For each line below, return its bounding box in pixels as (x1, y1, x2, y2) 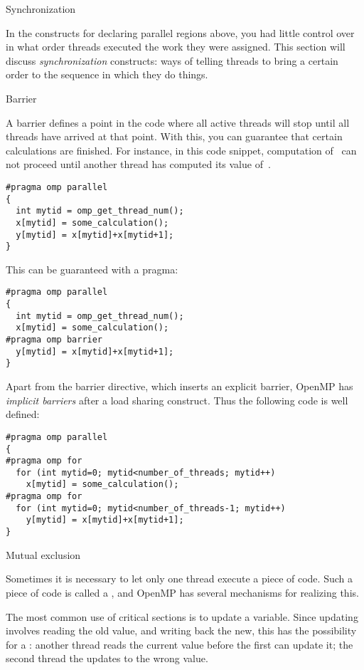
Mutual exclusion (6, 547, 81, 562)
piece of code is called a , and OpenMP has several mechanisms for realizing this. (6, 585, 359, 600)
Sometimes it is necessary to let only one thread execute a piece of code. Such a (6, 571, 353, 586)
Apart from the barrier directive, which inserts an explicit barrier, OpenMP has (6, 379, 353, 394)
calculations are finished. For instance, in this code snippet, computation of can (6, 142, 357, 157)
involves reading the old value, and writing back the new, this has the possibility (6, 623, 357, 638)
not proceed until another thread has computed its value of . (6, 157, 271, 172)
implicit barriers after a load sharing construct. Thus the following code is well (6, 392, 348, 407)
